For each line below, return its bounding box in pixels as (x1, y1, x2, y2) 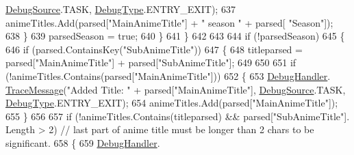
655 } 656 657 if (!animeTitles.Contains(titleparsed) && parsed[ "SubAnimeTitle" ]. (5, 109, 350, 123)
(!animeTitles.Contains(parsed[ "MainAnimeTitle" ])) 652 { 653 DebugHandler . (5, 68, 331, 83)
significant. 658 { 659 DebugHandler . (5, 135, 160, 150)
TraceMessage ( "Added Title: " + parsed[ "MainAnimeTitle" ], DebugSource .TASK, (5, 82, 346, 96)
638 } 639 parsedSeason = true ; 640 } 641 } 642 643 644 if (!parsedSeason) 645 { (5, 29, 345, 43)
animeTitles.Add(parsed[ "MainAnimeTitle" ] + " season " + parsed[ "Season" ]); (5, 15, 333, 29)
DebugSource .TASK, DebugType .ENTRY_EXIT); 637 (5, 2, 236, 16)
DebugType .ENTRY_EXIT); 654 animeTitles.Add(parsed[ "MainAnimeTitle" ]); (5, 96, 338, 110)
